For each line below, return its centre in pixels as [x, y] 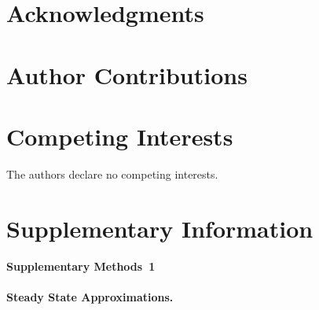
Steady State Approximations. [90, 296]
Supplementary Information [160, 228]
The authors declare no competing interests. [112, 173]
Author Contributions [127, 74]
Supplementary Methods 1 [81, 266]
